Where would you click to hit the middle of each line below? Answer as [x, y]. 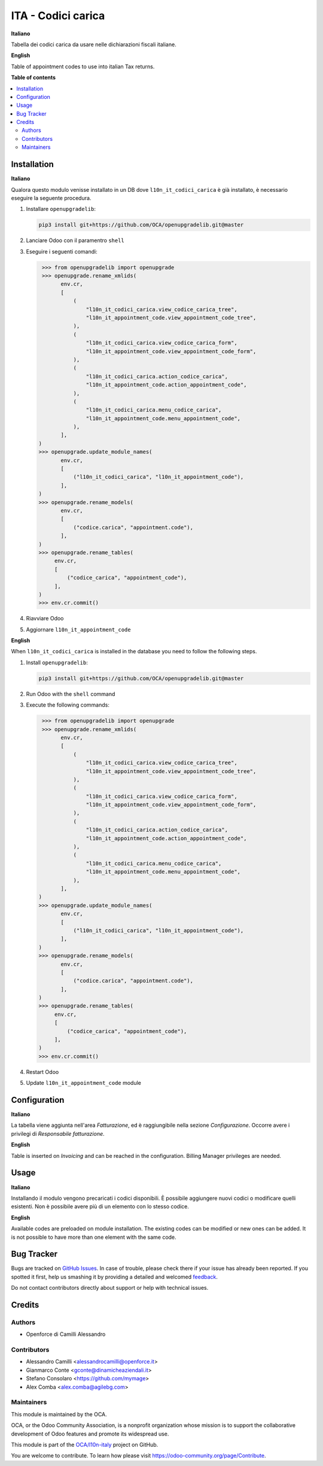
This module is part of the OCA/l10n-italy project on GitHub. [85, 1444]
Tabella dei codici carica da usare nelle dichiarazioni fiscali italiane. [94, 44]
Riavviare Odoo [45, 619]
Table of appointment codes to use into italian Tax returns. [83, 67]
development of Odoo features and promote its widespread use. [90, 1434]
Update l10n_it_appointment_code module [84, 1083]
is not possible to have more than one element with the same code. [94, 1237]
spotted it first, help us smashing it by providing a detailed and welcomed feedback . [115, 1277]
